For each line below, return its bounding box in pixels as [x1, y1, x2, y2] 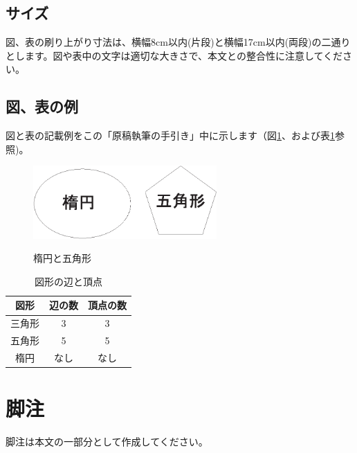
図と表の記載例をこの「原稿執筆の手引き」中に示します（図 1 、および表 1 [6, 128, 335, 143]
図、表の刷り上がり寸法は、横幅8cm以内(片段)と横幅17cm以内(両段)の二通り [6, 35, 351, 49]
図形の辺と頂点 [35, 274, 102, 288]
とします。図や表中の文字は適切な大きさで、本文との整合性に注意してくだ [6, 48, 343, 62]
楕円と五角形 [33, 251, 91, 265]
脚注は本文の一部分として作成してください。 [6, 434, 208, 449]
